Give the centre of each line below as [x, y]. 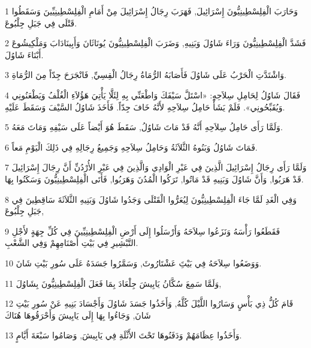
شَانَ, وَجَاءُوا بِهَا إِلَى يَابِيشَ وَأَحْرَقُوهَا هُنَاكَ [78, 315]
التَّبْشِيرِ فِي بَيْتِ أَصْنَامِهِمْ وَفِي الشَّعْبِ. [72, 243]
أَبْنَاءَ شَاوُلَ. [24, 54]
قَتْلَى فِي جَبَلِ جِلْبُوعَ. [41, 22]
